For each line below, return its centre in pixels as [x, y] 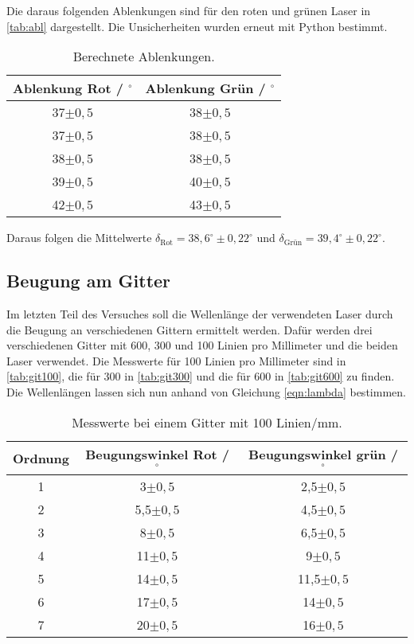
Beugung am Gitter [89, 281]
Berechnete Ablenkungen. [144, 57]
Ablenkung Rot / [68, 88]
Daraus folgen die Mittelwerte [79, 238]
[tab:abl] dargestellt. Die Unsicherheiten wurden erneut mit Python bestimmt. [197, 26]
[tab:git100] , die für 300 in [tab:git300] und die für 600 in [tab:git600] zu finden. [201, 376]
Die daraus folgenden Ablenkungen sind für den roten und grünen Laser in [189, 10]
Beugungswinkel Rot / [157, 454]
